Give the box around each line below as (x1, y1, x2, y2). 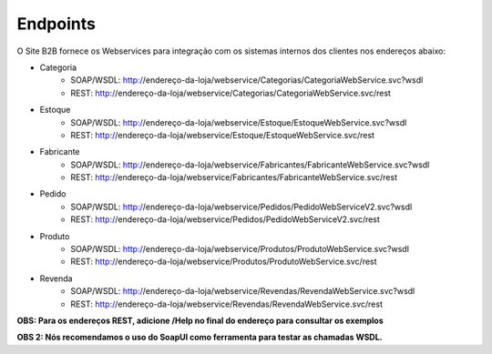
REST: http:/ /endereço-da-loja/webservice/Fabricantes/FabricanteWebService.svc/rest (70, 172, 398, 183)
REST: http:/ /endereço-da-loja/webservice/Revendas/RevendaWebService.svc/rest (70, 298, 383, 309)
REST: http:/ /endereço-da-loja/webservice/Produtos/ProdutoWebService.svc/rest (70, 256, 377, 268)
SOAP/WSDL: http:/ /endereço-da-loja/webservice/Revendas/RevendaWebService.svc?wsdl (70, 286, 415, 297)
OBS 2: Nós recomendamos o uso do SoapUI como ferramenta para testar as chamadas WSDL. (16, 332, 383, 343)
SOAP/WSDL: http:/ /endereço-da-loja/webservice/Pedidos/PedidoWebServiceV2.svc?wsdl (70, 201, 413, 212)
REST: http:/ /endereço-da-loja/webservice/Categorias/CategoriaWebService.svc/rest (70, 87, 392, 98)
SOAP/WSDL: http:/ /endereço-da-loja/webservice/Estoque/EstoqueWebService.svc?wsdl (70, 116, 407, 127)
